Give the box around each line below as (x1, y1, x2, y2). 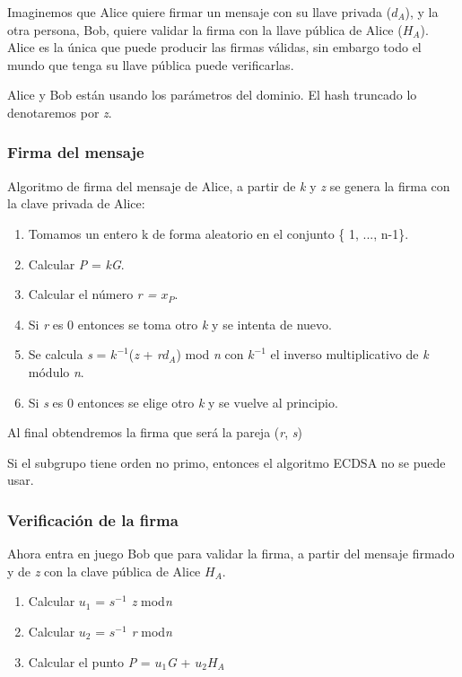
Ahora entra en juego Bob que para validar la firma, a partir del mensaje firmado (7, 544, 455, 563)
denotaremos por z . (7, 102, 112, 121)
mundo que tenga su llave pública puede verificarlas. (7, 55, 294, 74)
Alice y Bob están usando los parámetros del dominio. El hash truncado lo (7, 85, 417, 104)
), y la (405, 3, 439, 21)
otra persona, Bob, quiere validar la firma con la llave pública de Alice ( (7, 20, 403, 39)
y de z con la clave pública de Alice (7, 561, 201, 580)
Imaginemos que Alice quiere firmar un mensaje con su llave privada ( (7, 3, 392, 21)
